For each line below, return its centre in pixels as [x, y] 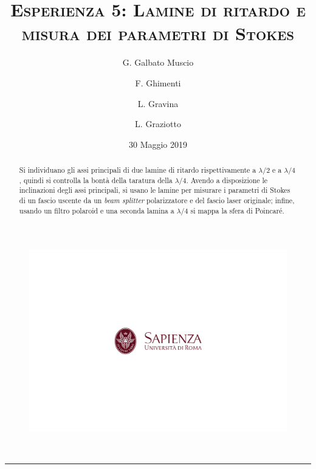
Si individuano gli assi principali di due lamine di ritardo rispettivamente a [138, 170]
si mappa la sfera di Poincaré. [237, 210]
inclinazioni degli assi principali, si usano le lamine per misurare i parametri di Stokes [155, 190]
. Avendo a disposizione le [227, 180]
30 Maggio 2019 [158, 144]
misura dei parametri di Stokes [158, 33]
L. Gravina [158, 103]
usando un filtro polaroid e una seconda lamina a [97, 210]
